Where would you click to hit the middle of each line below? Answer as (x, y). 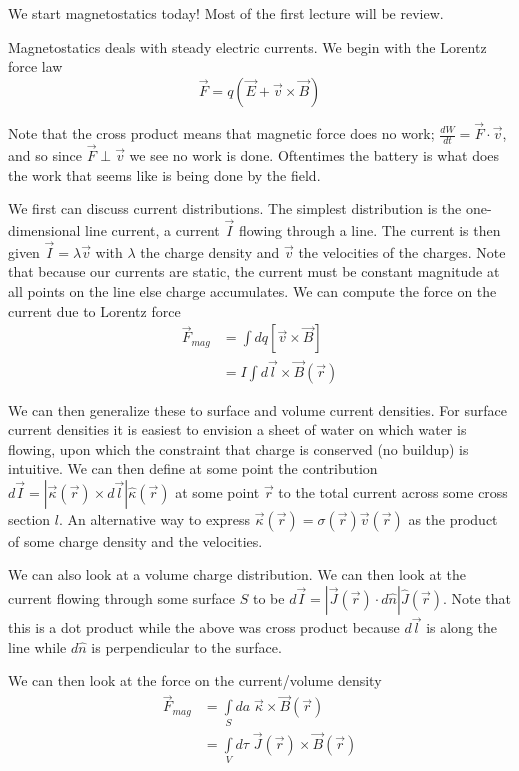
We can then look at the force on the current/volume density (195, 680)
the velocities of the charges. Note (402, 251)
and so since (45, 155)
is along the (462, 627)
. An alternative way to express (154, 518)
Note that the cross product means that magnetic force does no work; (221, 133)
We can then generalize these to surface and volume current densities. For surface (257, 409)
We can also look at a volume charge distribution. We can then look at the (237, 574)
